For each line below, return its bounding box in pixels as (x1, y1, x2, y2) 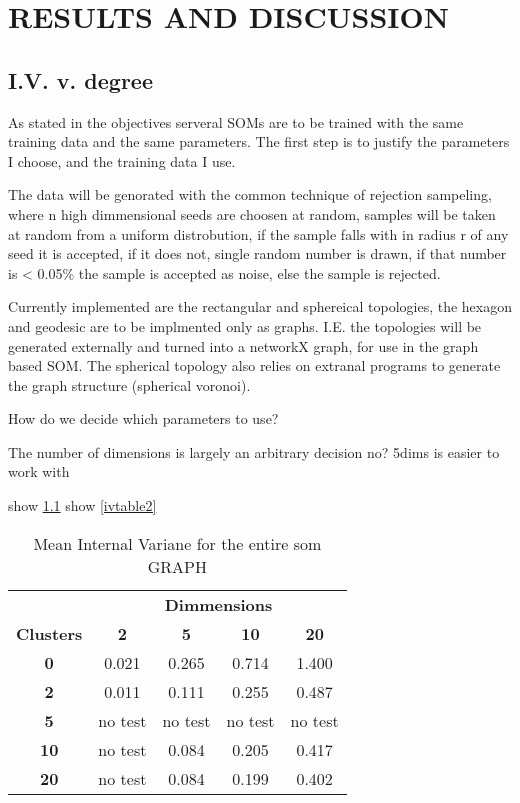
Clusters (16, 621, 83, 645)
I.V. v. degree (8, 64, 153, 95)
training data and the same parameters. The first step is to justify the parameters (8, 131, 510, 152)
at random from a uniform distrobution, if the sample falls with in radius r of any (8, 223, 509, 244)
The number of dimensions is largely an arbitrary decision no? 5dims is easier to (8, 441, 500, 462)
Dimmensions (164, 592, 273, 616)
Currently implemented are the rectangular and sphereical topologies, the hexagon (8, 296, 513, 317)
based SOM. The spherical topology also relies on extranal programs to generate (8, 355, 501, 376)
